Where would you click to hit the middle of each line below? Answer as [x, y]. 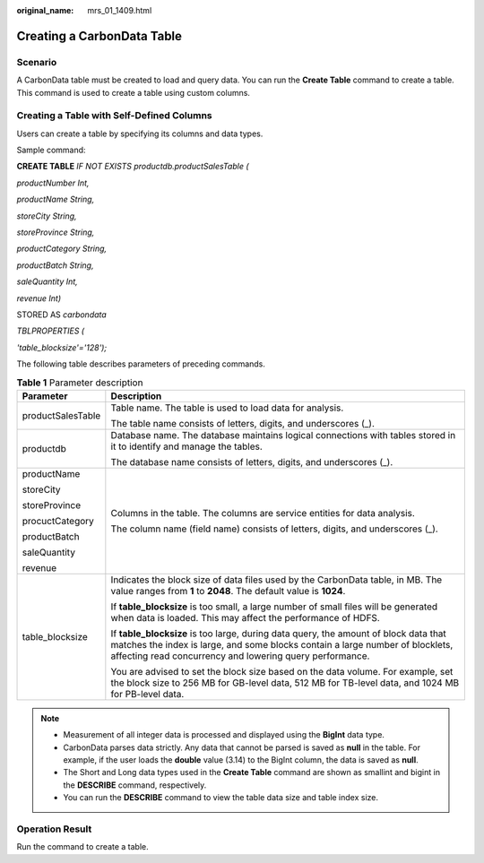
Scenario [37, 62]
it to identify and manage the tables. [187, 446]
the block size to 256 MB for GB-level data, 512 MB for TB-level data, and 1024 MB [285, 683]
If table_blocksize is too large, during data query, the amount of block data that [279, 634]
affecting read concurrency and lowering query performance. [240, 656]
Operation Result [54, 829]
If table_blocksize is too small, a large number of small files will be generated [274, 607]
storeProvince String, [56, 232]
